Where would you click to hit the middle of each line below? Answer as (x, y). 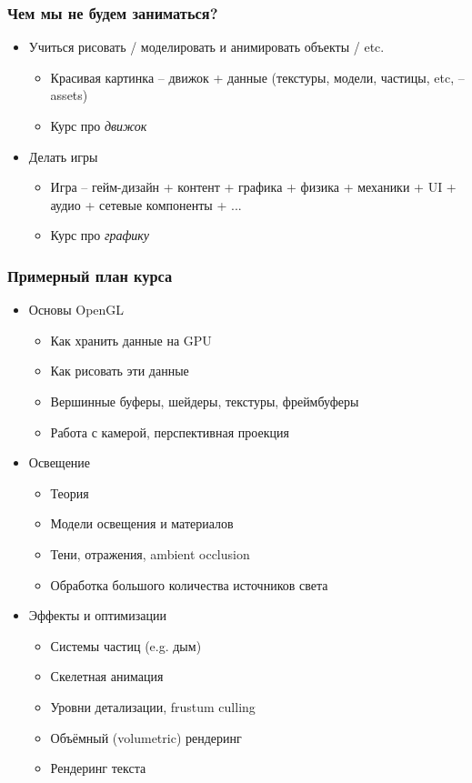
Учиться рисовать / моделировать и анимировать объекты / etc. (206, 47)
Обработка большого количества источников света (189, 584)
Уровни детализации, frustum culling (153, 706)
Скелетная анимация (107, 676)
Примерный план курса (90, 275)
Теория (70, 492)
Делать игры (63, 156)
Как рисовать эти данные (120, 371)
